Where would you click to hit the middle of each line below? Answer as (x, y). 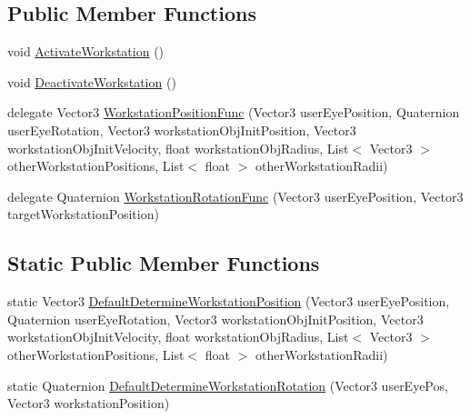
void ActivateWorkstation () (86, 51)
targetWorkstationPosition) (83, 214)
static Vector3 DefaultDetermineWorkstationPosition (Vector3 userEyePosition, (229, 301)
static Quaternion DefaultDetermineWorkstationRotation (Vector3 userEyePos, (228, 385)
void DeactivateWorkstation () (92, 81)
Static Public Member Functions (164, 263)
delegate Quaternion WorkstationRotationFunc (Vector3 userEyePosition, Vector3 (235, 196)
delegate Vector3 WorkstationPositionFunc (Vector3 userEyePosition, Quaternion (234, 112)
